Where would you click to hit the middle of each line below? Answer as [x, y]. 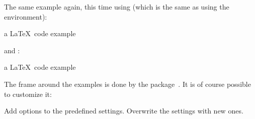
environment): [26, 16]
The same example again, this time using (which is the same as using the [117, 7]
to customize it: [28, 94]
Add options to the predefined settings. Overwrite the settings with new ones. [124, 111]
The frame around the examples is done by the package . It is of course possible [127, 84]
